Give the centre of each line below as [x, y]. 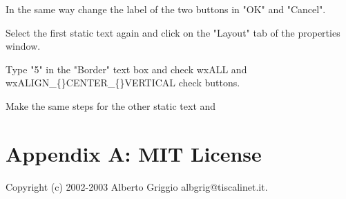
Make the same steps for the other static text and [111, 105]
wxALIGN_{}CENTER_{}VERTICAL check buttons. [123, 83]
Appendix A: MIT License [134, 153]
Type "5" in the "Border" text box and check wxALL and [126, 69]
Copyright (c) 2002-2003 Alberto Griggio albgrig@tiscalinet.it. [137, 186]
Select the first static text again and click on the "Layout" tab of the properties [173, 32]
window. [23, 46]
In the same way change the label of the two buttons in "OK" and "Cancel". [166, 9]
